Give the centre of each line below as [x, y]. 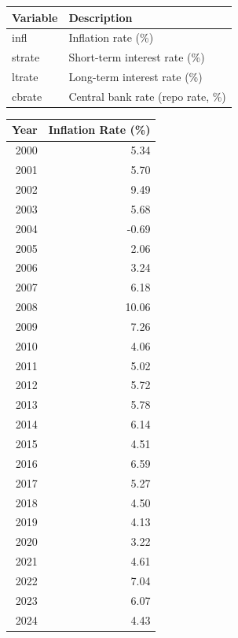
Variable [35, 17]
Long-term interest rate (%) [135, 77]
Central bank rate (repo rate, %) [147, 96]
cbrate [27, 96]
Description [101, 17]
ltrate [25, 77]
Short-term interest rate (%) [137, 57]
